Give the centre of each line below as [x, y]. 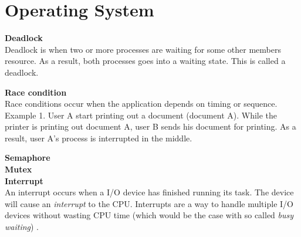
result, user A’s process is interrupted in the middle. [99, 138]
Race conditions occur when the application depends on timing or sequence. [141, 104]
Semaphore [28, 158]
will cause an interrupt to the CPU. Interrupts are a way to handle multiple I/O [149, 203]
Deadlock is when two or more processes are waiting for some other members [143, 49]
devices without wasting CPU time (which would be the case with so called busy [149, 215]
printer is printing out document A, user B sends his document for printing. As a [150, 126]
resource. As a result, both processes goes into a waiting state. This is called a [145, 61]
